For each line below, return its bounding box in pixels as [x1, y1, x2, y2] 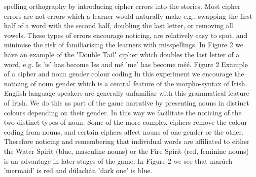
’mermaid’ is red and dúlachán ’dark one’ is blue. [4, 165, 152, 176]
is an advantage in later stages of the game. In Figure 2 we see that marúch [4, 155, 232, 166]
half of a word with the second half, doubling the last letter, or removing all [4, 20, 233, 31]
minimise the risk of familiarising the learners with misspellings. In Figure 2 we [4, 39, 244, 50]
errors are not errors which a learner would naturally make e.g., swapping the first [4, 10, 253, 21]
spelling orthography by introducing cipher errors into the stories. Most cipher [4, 1, 241, 11]
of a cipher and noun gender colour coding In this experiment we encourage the [4, 69, 244, 79]
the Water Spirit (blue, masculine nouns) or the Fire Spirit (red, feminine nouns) [4, 145, 249, 156]
